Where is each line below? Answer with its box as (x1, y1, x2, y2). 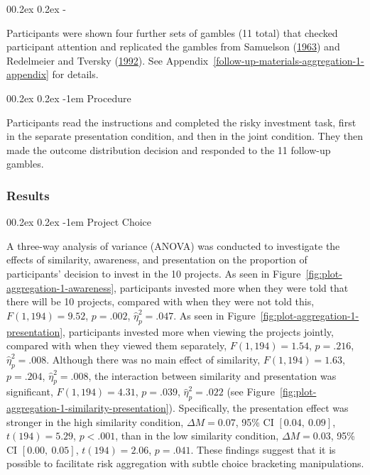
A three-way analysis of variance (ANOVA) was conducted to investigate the (6, 238, 340, 253)
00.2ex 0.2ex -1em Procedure (6, 90, 131, 105)
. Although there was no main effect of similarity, (46, 351, 261, 366)
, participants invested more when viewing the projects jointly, (62, 324, 334, 339)
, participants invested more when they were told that (114, 280, 349, 295)
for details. (52, 67, 99, 82)
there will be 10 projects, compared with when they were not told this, (6, 294, 315, 309)
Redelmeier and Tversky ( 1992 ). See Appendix (6, 53, 209, 67)
